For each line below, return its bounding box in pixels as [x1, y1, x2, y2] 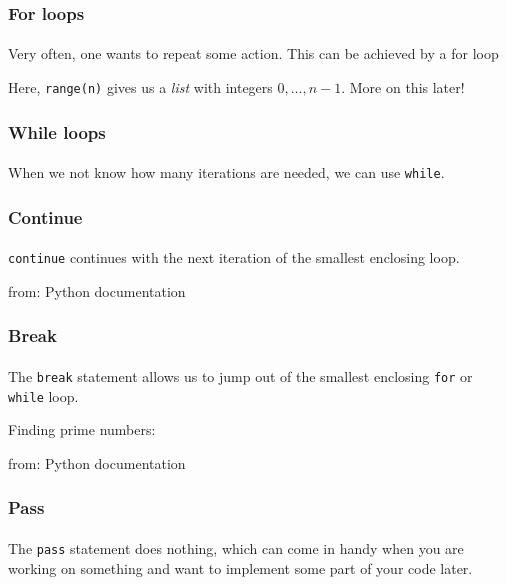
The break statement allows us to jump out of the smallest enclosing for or [8, 365, 473, 386]
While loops [8, 119, 106, 144]
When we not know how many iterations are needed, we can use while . [8, 162, 445, 183]
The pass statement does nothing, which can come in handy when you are [8, 537, 464, 558]
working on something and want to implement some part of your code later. [8, 557, 473, 578]
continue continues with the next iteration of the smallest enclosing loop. [8, 247, 460, 268]
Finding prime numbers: [8, 419, 156, 440]
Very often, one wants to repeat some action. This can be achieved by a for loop [8, 43, 499, 64]
